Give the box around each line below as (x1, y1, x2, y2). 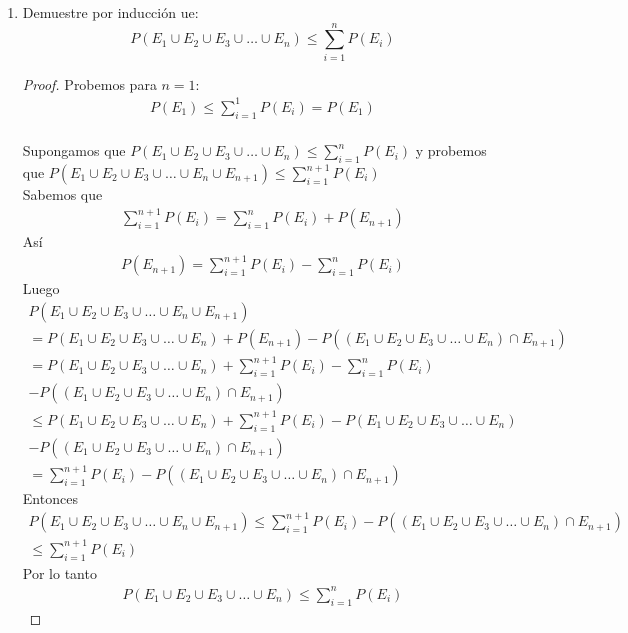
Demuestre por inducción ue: (22, 2, 199, 22)
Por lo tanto (22, 562, 97, 583)
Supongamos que (22, 140, 126, 161)
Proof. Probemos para (22, 73, 157, 94)
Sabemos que (22, 184, 103, 205)
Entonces (22, 488, 78, 509)
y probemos (415, 140, 487, 161)
